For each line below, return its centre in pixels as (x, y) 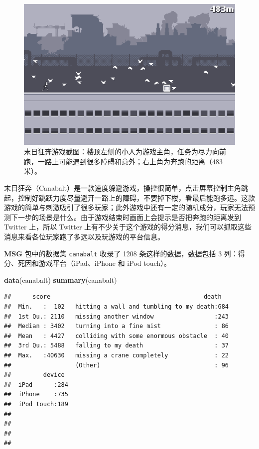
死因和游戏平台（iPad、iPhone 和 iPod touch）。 (94, 263)
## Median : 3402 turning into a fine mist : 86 (117, 326)
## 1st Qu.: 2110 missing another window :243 (117, 316)
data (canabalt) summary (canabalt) (61, 280)
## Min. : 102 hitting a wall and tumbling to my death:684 (117, 307)
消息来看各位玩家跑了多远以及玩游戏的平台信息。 (84, 236)
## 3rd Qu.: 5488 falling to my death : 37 (117, 346)
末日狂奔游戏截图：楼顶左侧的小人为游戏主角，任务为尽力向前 (125, 152)
